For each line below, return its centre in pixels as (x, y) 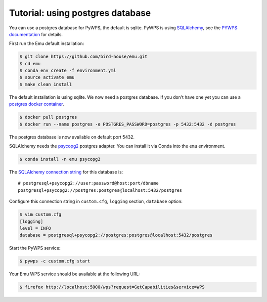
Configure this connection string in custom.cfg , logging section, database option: (96, 201)
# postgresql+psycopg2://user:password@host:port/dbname (89, 183)
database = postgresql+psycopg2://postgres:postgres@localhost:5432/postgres (116, 235)
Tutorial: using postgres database (80, 13)
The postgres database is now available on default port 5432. (72, 137)
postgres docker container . (37, 104)
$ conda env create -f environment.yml (68, 71)
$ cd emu (30, 64)
